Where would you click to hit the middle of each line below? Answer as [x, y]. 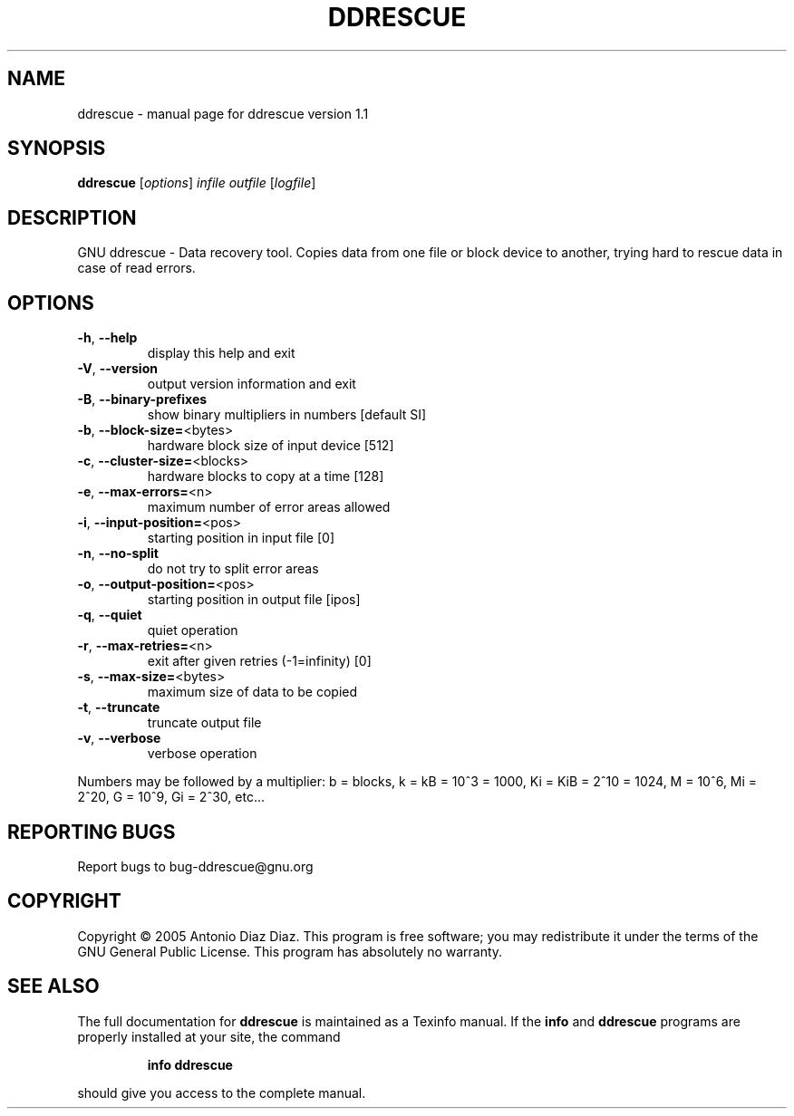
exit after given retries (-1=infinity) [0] [259, 661]
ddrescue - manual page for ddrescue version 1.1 [223, 113]
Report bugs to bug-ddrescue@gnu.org [195, 866]
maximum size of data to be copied [252, 692]
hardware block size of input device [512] [271, 446]
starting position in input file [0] [241, 538]
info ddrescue [190, 1064]
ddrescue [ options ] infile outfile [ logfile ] [197, 183]
